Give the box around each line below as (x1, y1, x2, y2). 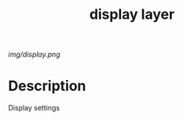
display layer (89, 5, 175, 24)
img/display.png (8, 49, 60, 60)
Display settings (8, 104, 60, 113)
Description (8, 77, 86, 95)
